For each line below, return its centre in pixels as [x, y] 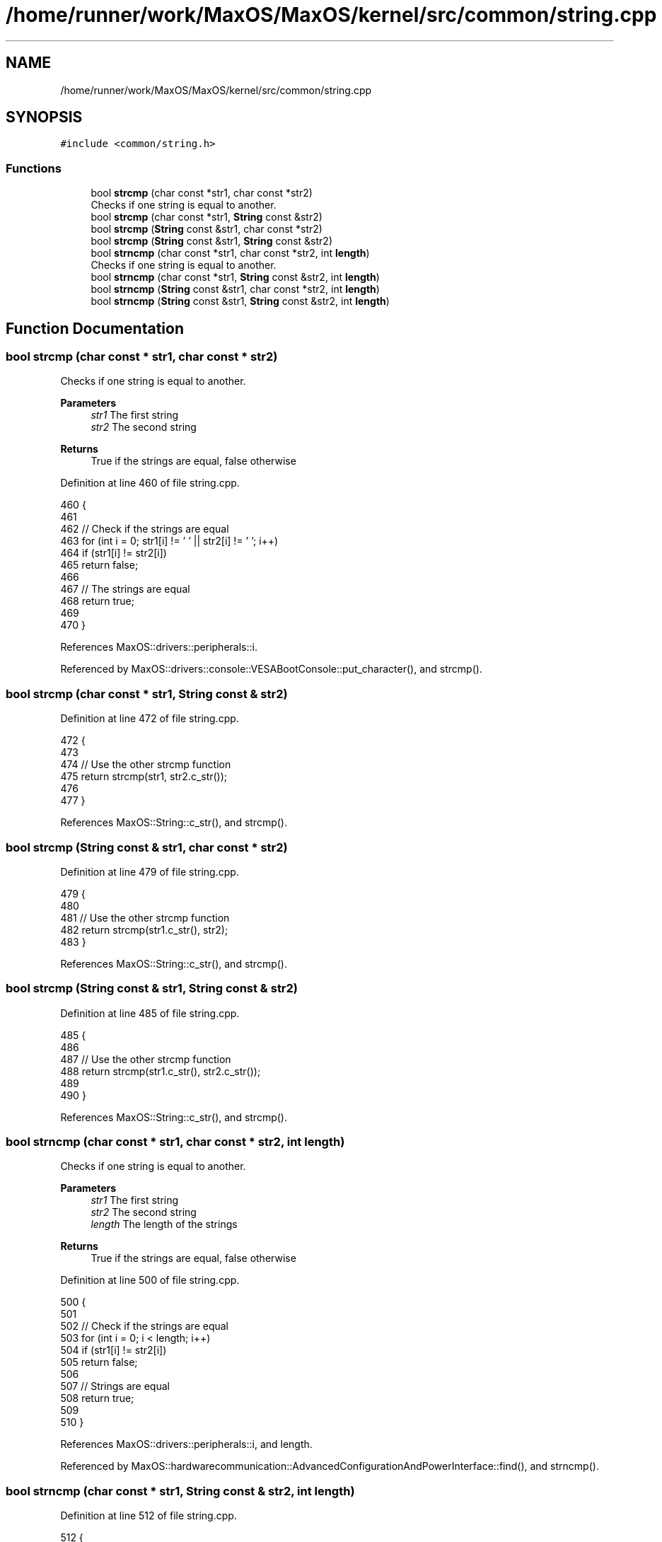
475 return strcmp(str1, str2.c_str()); [144, 777]
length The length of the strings [164, 1224]
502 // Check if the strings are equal [145, 1326]
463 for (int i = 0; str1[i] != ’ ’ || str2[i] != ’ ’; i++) [169, 541]
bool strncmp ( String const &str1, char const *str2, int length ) [235, 289]
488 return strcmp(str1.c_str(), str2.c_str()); [161, 1071]
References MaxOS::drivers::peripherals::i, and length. [186, 1444]
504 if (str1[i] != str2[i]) [114, 1350]
